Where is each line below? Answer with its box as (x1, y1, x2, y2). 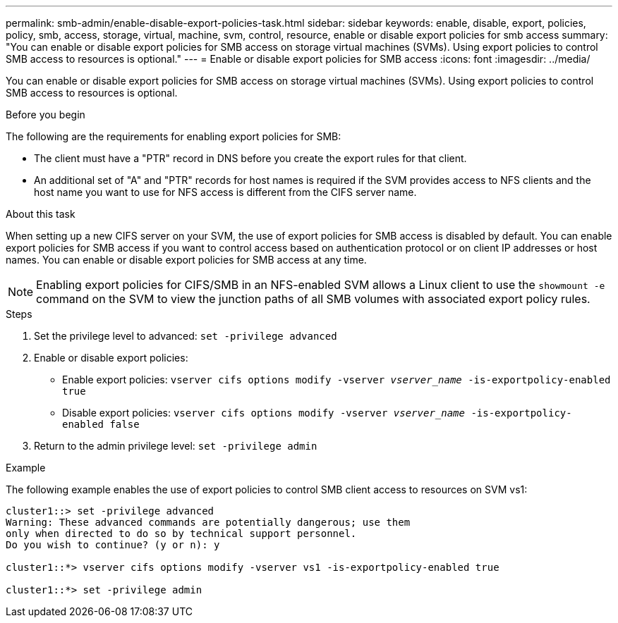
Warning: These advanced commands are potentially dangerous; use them (6, 517, 411, 528)
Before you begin (6, 109, 85, 121)
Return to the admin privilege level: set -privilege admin (34, 440, 317, 452)
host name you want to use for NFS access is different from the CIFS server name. (34, 186, 417, 198)
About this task (6, 208, 75, 220)
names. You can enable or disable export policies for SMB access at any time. (6, 254, 367, 266)
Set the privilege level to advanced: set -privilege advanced (34, 330, 337, 342)
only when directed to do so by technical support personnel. (6, 528, 357, 539)
